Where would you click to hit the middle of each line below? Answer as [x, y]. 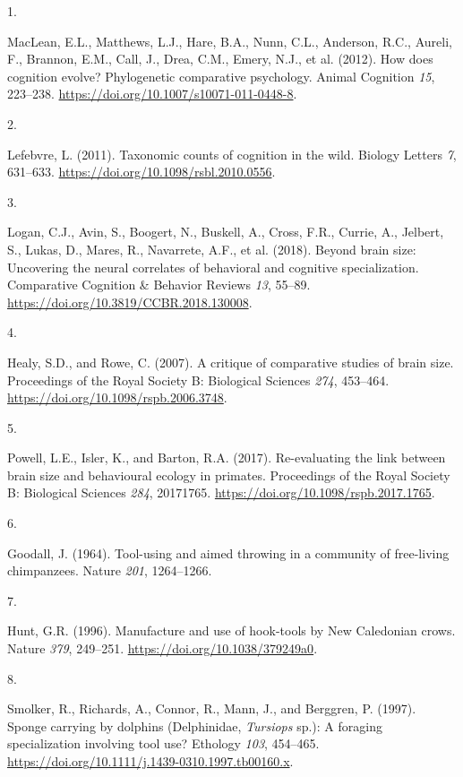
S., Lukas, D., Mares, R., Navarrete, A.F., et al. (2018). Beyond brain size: [212, 249]
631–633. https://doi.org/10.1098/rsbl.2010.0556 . [141, 172]
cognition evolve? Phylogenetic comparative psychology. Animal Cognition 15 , [221, 76]
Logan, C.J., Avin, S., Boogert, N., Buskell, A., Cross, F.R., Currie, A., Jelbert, [226, 232]
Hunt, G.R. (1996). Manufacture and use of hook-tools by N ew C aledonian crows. [231, 630]
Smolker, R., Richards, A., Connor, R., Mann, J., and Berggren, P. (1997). [212, 708]
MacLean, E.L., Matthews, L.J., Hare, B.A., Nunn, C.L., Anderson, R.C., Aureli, [230, 41]
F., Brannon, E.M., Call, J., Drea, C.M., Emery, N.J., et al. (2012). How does [220, 59]
